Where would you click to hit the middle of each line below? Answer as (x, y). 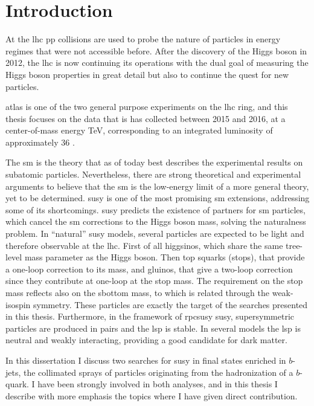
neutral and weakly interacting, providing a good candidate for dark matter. (146, 340)
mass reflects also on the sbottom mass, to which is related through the (138, 292)
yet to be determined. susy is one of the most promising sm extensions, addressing (158, 198)
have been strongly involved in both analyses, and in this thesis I (158, 384)
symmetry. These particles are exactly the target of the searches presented (171, 304)
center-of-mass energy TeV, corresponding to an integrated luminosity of (139, 130)
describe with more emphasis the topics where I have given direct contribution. (152, 395)
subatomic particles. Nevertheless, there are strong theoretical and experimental (153, 174)
